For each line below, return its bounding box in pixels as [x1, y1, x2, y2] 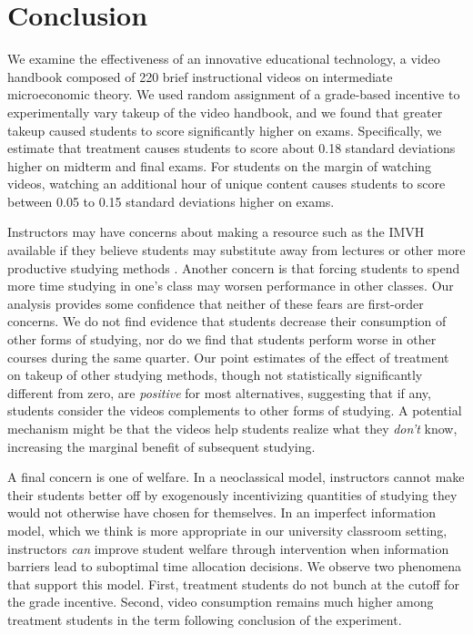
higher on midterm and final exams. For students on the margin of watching [7, 156, 432, 175]
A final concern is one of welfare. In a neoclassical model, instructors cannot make [7, 467, 465, 486]
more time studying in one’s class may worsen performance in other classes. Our [7, 276, 454, 295]
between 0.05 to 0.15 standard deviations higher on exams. [7, 191, 335, 210]
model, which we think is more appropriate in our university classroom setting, [7, 520, 448, 539]
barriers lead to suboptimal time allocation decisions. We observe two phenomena [7, 557, 462, 576]
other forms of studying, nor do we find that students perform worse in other [7, 330, 437, 349]
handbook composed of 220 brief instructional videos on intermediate [7, 67, 393, 86]
